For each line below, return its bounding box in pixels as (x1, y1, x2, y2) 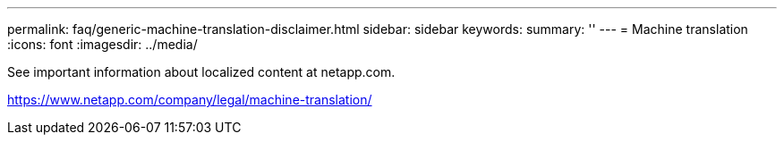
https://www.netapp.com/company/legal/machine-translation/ (7, 92, 372, 107)
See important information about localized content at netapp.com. (7, 64, 396, 79)
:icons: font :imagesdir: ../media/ (7, 37, 198, 52)
